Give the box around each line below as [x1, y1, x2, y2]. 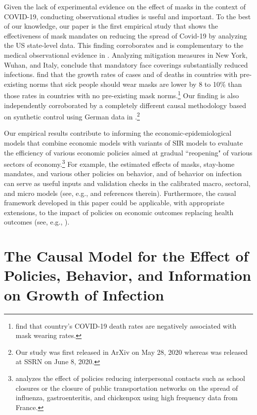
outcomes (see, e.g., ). [4, 217, 70, 227]
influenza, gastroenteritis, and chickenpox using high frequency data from [15, 392, 238, 403]
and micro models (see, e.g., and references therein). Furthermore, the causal [4, 188, 236, 198]
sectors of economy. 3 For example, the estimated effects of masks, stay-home [4, 157, 235, 169]
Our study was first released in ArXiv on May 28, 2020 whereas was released [15, 346, 248, 357]
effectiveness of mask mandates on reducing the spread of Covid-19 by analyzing [4, 30, 247, 40]
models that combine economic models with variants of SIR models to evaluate [4, 138, 243, 148]
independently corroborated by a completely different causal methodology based [4, 100, 246, 110]
